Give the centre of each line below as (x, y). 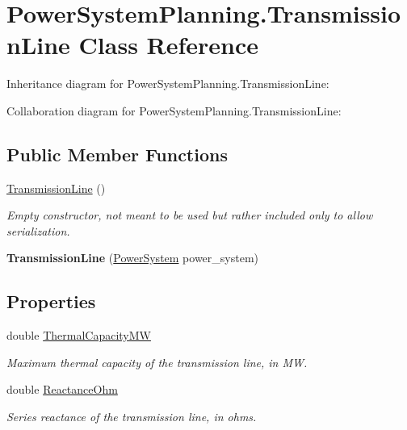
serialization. (38, 230)
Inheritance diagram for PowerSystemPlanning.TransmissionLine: (168, 83)
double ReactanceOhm (62, 389)
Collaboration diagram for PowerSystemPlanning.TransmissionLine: (174, 110)
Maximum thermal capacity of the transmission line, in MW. (157, 362)
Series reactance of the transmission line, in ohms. (132, 417)
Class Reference (169, 45)
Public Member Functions (117, 154)
